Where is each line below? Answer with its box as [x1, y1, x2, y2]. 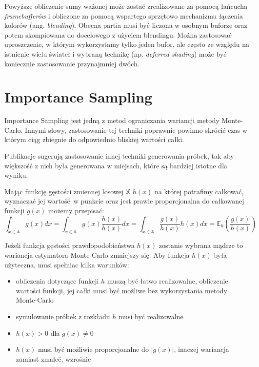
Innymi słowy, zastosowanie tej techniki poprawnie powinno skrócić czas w [25, 124, 247, 135]
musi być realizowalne [118, 311, 183, 321]
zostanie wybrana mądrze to [159, 240, 243, 250]
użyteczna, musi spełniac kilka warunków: [4, 259, 129, 269]
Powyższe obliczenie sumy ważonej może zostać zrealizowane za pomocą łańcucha [4, 1, 248, 11]
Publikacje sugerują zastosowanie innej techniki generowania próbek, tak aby [4, 151, 234, 161]
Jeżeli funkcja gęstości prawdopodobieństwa [4, 240, 135, 250]
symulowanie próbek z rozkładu [16, 311, 110, 321]
